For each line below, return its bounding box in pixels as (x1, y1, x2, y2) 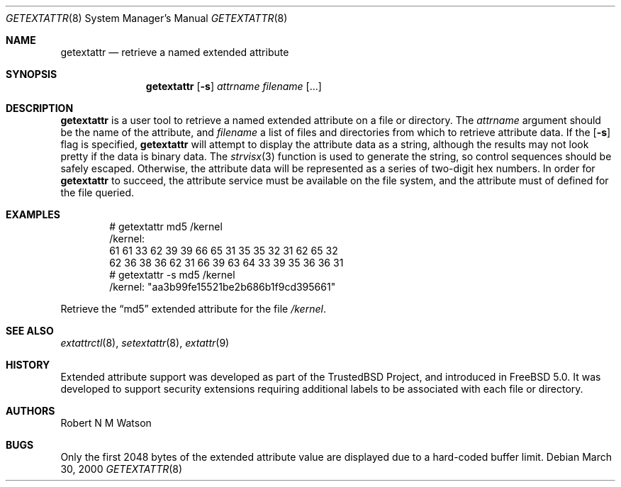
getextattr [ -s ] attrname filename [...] (145, 80, 322, 92)
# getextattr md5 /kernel (109, 220, 223, 233)
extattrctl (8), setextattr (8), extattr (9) (60, 337, 230, 349)
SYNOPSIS (6, 68, 57, 80)
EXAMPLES (6, 208, 60, 220)
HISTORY (6, 359, 50, 371)
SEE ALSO (6, 325, 54, 337)
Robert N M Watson (60, 417, 152, 429)
